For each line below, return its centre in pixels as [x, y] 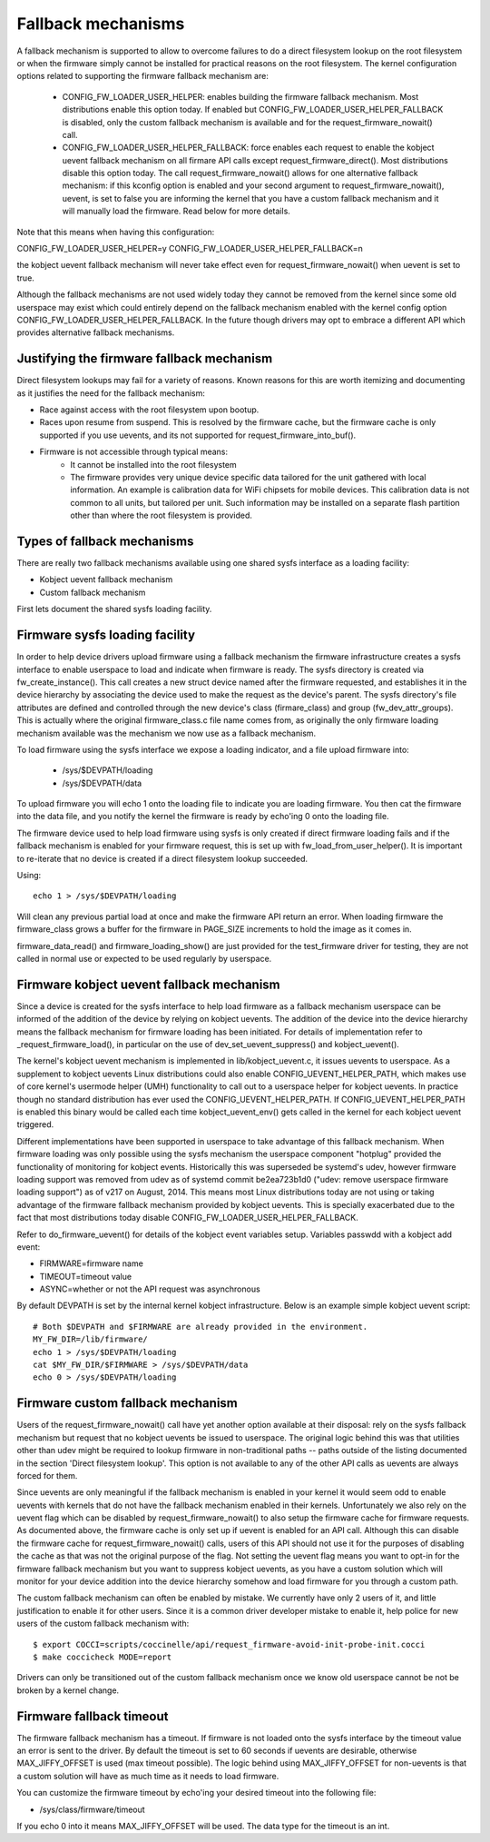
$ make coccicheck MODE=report [103, 1657]
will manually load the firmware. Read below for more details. [176, 211]
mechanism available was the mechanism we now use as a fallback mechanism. [167, 733]
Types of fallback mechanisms [105, 541]
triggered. [35, 1124]
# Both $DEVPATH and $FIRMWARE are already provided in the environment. [201, 1327]
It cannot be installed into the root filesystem [154, 464]
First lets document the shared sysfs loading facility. [114, 609]
